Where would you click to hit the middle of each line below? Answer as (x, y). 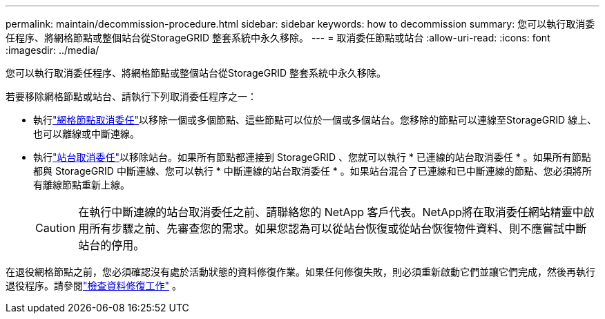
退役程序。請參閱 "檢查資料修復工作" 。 (94, 286)
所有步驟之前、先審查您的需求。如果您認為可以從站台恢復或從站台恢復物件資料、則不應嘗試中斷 (338, 229)
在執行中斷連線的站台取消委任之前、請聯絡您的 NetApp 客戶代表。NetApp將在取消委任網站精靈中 (331, 212)
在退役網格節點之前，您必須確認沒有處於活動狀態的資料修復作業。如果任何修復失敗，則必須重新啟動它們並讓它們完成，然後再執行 (300, 272)
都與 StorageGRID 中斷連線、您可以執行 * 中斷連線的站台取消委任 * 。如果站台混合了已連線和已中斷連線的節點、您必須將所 (313, 171)
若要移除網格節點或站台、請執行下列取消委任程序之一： (131, 96)
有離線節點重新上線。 (81, 185)
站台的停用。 (112, 245)
